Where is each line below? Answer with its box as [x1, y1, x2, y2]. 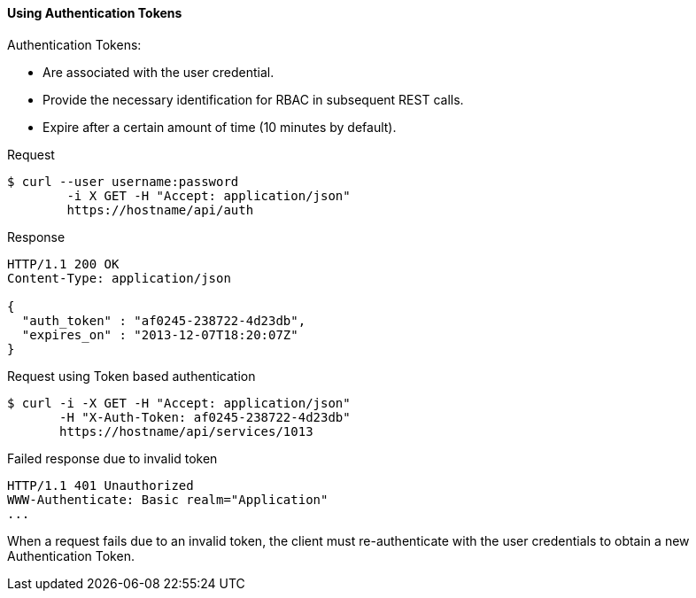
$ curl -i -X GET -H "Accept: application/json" [7, 395, 351, 410]
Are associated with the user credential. [43, 64, 275, 80]
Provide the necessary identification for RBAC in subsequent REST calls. [43, 91, 464, 107]
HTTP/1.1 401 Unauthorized [7, 478, 194, 493]
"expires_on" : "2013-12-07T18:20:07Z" [21, 327, 298, 342]
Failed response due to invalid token [7, 450, 218, 466]
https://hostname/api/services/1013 [59, 423, 313, 439]
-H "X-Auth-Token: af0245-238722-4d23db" [59, 409, 351, 424]
